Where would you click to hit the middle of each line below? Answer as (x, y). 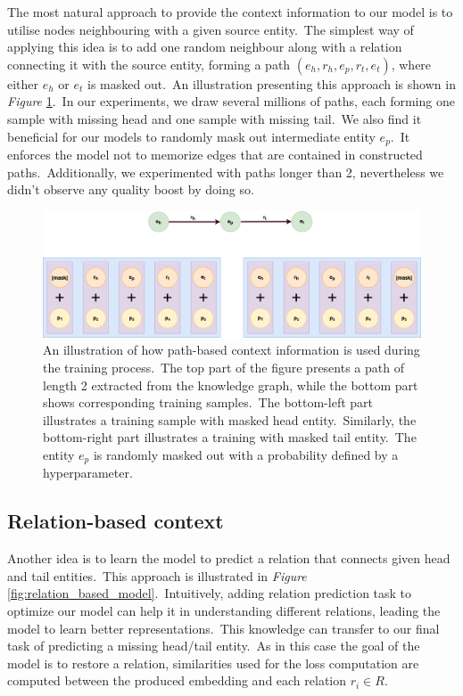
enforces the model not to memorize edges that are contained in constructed (215, 155)
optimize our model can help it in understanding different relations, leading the (224, 610)
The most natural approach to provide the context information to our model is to (230, 12)
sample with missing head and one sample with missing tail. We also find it (215, 118)
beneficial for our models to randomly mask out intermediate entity (191, 136)
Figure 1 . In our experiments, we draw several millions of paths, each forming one (231, 101)
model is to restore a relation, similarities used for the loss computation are (213, 663)
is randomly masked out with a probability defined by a (246, 454)
